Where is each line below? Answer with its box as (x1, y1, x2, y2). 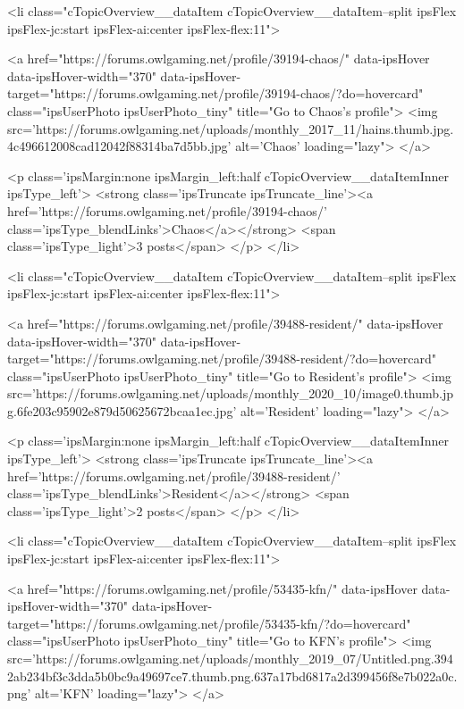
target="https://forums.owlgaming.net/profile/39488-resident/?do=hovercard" (7, 349, 436, 368)
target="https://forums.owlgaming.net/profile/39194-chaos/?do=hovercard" (7, 84, 424, 103)
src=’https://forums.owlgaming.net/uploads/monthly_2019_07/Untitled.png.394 (7, 649, 453, 667)
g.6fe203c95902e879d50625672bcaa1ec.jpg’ (7, 401, 237, 420)
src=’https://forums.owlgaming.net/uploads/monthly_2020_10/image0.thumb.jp (7, 384, 454, 403)
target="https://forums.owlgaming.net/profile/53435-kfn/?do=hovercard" (7, 613, 411, 632)
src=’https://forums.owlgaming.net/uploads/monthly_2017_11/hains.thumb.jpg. (7, 119, 454, 138)
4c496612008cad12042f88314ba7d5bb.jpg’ (7, 137, 232, 155)
